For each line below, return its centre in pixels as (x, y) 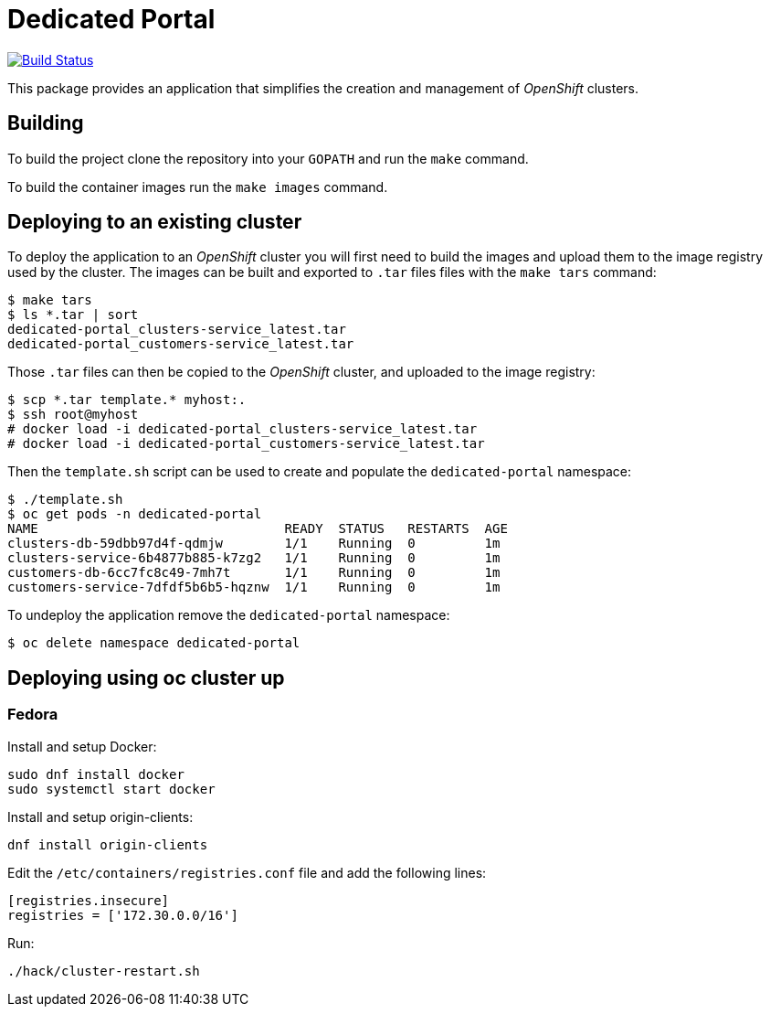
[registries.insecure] (89, 900)
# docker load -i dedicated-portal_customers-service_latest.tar (246, 444)
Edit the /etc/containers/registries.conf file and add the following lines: (247, 872)
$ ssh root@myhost (73, 415)
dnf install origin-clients (108, 844)
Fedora (33, 715)
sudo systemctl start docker (111, 789)
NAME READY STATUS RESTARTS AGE (258, 529)
